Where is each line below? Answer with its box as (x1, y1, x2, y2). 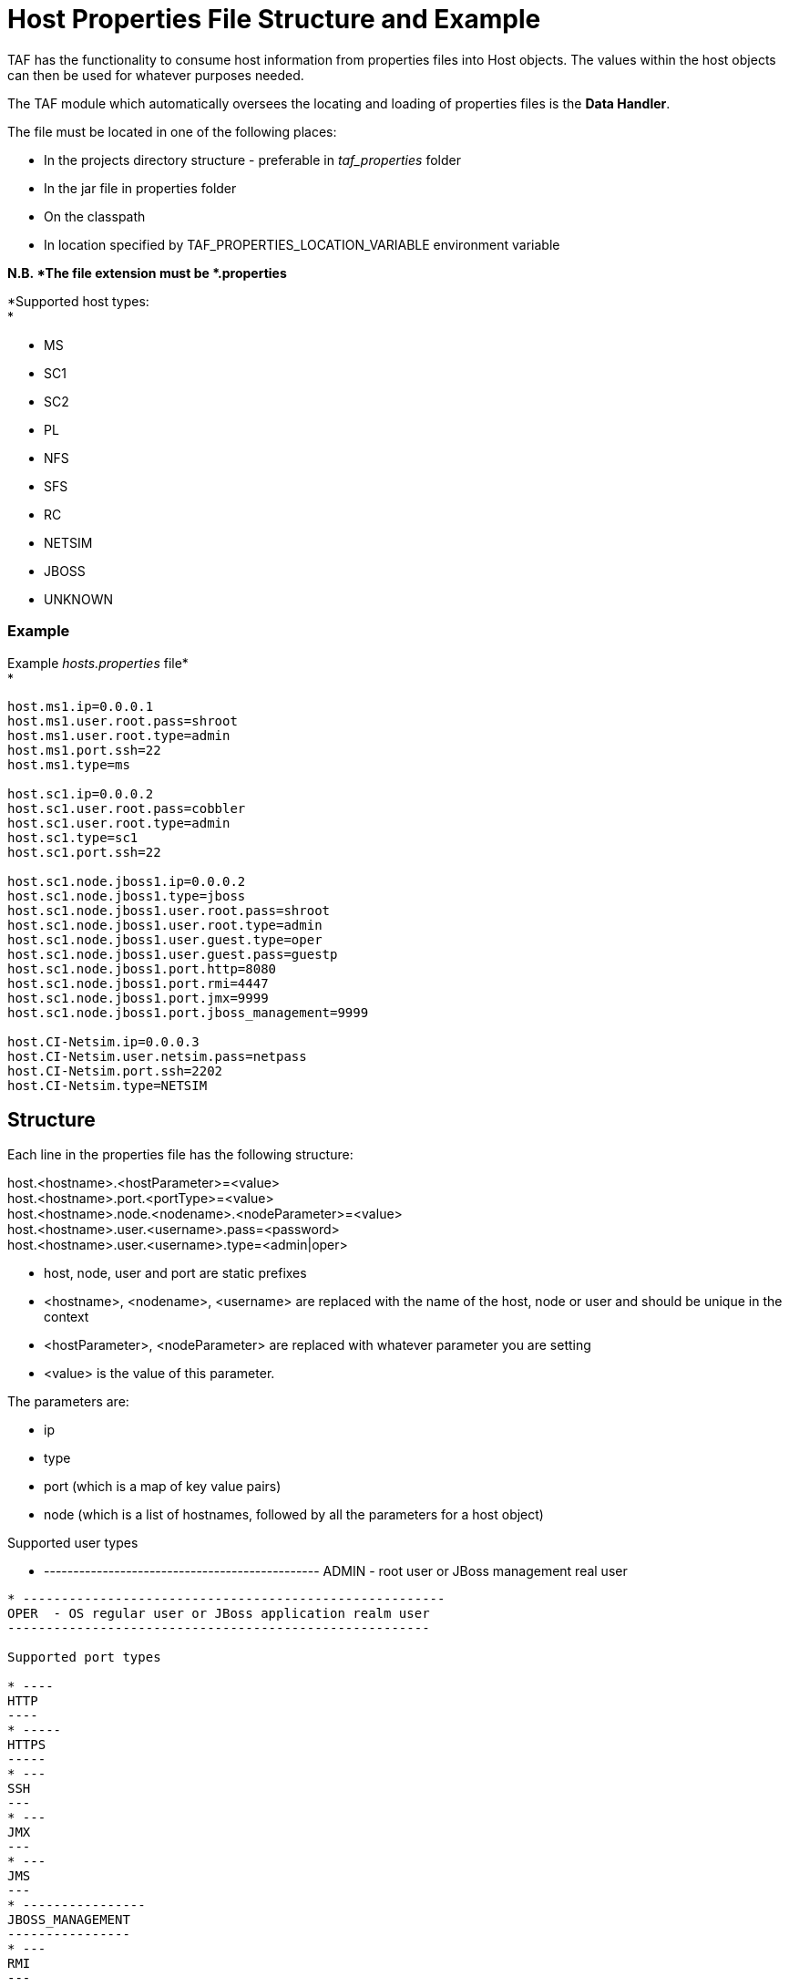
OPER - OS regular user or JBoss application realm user (7, 1606, 430, 1622)
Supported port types (7, 1650, 161, 1665)
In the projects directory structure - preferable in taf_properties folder (44, 151, 461, 168)
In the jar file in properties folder (44, 180, 237, 196)
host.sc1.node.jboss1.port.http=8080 (7, 961, 277, 976)
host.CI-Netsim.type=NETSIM (7, 1077, 208, 1093)
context (44, 1309, 89, 1325)
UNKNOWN (44, 591, 113, 607)
